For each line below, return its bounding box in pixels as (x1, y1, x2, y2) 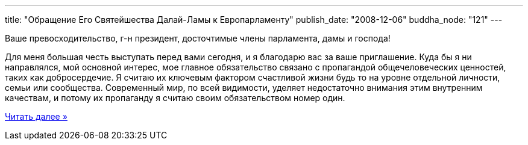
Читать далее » (5, 111, 68, 122)
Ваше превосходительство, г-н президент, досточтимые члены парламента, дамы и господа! (5, 33, 391, 43)
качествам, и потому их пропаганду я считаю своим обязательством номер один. (5, 93, 345, 103)
